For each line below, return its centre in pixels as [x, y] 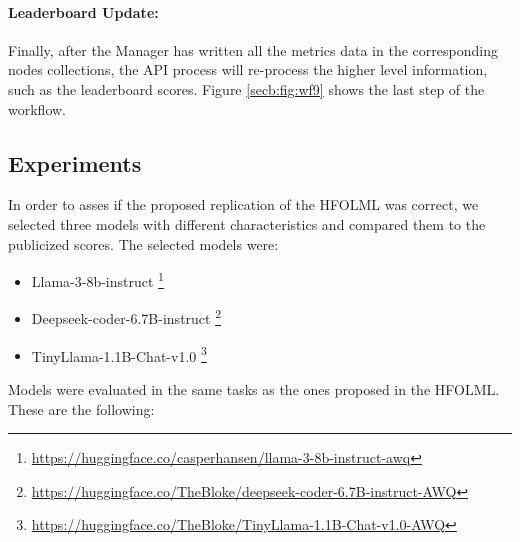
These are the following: [81, 408]
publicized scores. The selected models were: [143, 243]
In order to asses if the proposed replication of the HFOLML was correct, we [243, 204]
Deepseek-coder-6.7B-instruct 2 [126, 317]
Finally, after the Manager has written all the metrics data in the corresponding [253, 49]
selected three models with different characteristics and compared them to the [247, 223]
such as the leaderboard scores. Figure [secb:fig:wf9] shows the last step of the [246, 88]
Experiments [75, 162]
